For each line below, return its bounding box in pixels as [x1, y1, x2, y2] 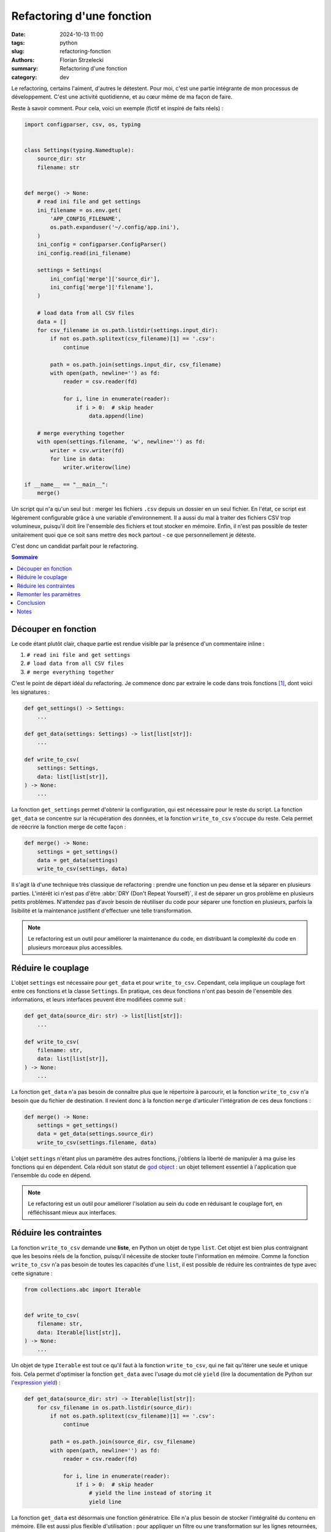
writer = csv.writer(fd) [50, 447, 125, 453]
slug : [11, 48, 25, 55]
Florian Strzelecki [59, 56, 104, 64]
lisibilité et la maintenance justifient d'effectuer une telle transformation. [11, 907, 192, 914]
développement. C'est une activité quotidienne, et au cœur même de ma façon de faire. [11, 93, 233, 100]
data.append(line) [89, 412, 144, 419]
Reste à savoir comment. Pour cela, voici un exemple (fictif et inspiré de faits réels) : [11, 104, 224, 112]
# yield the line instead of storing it [89, 1490, 212, 1496]
